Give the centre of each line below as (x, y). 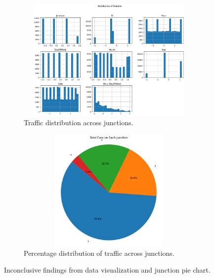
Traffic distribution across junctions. (79, 122)
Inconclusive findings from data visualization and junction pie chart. (107, 269)
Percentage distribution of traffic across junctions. (99, 253)
